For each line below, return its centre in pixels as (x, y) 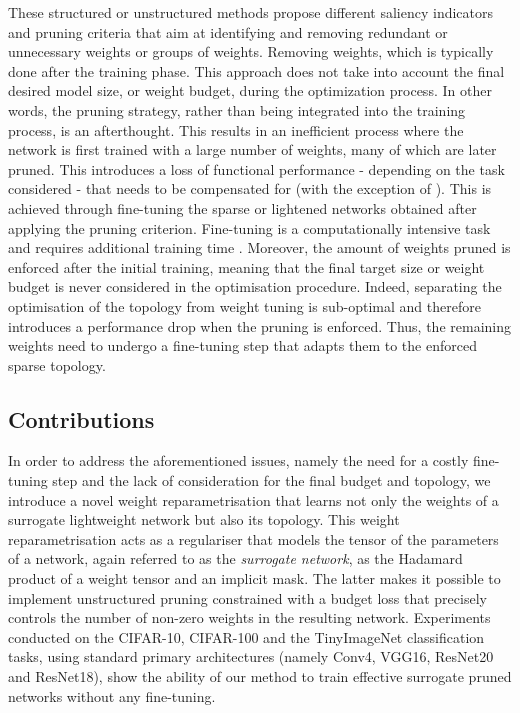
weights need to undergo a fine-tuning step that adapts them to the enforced (242, 345)
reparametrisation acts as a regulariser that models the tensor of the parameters (253, 538)
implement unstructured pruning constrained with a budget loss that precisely (247, 597)
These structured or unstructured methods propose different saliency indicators (251, 12)
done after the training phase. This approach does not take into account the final (256, 70)
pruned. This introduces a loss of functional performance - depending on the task (256, 168)
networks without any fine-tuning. (112, 695)
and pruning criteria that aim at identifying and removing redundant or (228, 31)
